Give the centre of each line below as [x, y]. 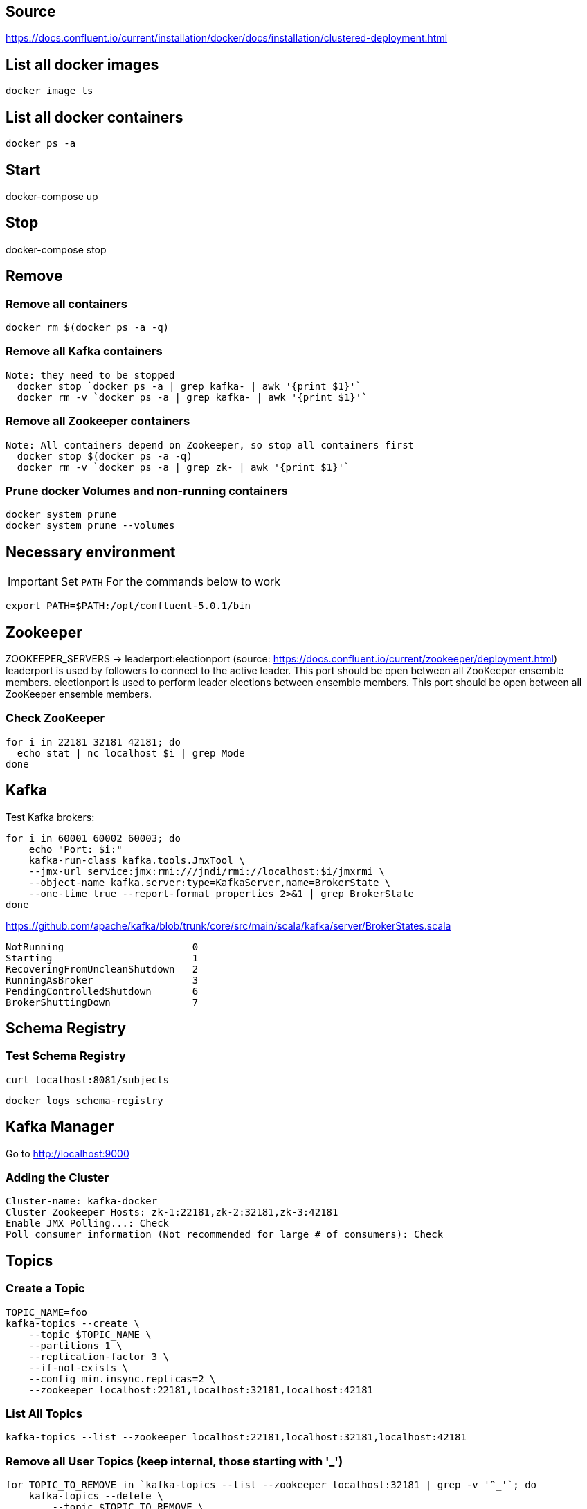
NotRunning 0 [102, 947]
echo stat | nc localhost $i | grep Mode [131, 753]
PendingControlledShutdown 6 [102, 991]
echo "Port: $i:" [75, 849]
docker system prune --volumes [90, 526]
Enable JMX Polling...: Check [88, 1223]
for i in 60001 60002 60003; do [93, 838]
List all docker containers [94, 117]
